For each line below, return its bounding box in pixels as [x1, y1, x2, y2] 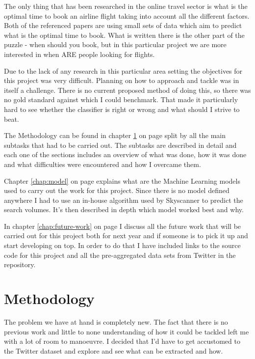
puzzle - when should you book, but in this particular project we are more [4, 39, 227, 50]
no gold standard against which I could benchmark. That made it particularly [4, 94, 238, 105]
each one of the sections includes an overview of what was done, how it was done [4, 149, 247, 160]
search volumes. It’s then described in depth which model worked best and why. [4, 204, 244, 215]
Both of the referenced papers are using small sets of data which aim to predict [4, 20, 242, 30]
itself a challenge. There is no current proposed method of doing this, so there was [4, 84, 251, 95]
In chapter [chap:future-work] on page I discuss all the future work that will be [4, 221, 241, 231]
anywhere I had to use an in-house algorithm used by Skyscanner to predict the [4, 194, 243, 205]
